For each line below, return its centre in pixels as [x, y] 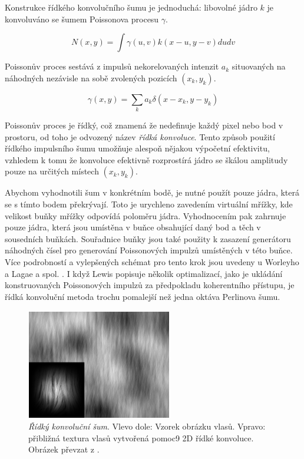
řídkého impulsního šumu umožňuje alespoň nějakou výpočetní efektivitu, [137, 148]
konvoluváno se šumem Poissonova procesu [82, 19]
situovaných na [259, 66]
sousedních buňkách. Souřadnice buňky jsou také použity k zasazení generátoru [148, 238]
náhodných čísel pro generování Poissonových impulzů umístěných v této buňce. [149, 250]
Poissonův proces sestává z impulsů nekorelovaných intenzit [112, 66]
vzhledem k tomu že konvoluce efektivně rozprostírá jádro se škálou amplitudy [146, 159]
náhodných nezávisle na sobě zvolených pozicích [91, 77]
